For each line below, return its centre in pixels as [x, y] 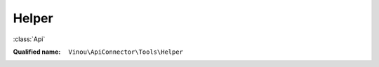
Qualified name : [37, 52]
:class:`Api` [29, 39]
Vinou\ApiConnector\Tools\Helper [126, 52]
